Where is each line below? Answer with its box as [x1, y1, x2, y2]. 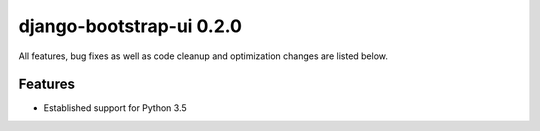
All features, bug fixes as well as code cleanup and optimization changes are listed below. [18, 50, 389, 62]
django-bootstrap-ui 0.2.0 [18, 15, 242, 37]
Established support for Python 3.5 [43, 102, 187, 114]
